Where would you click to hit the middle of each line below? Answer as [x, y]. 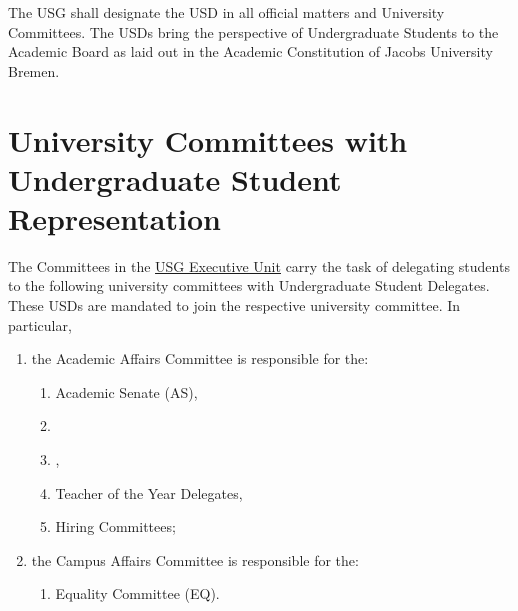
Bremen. [34, 70]
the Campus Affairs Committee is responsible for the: [195, 559]
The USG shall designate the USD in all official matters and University [226, 12]
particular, [40, 324]
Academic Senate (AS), [126, 391]
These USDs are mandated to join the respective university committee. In [234, 305]
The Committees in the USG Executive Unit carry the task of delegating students [259, 265]
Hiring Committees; [115, 526]
